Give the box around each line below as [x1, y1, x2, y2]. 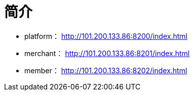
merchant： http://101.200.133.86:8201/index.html [24, 49, 190, 58]
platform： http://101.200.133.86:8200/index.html [24, 31, 187, 40]
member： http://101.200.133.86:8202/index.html [24, 66, 187, 75]
